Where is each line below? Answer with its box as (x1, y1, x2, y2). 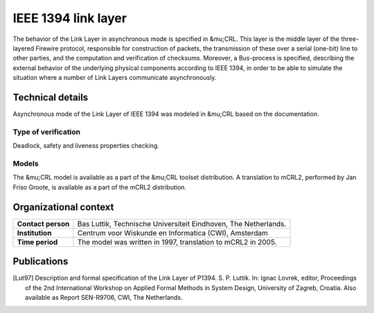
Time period (17, 237, 58, 246)
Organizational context (12, 201, 114, 213)
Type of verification (12, 127, 81, 137)
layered (12, 44, 35, 52)
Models (12, 158, 39, 168)
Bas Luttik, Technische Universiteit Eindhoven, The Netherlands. (77, 219, 287, 228)
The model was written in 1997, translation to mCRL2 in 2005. (77, 237, 277, 246)
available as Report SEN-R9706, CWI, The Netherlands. (25, 293, 183, 301)
